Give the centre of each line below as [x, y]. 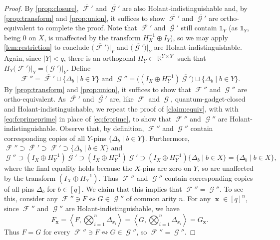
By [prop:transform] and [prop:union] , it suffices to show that [98, 89]
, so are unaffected [225, 168]
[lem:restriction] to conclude [47, 47]
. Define [79, 67]
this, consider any [31, 198]
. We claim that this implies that [132, 188]
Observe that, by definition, [102, 128]
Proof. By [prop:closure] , [41, 8]
